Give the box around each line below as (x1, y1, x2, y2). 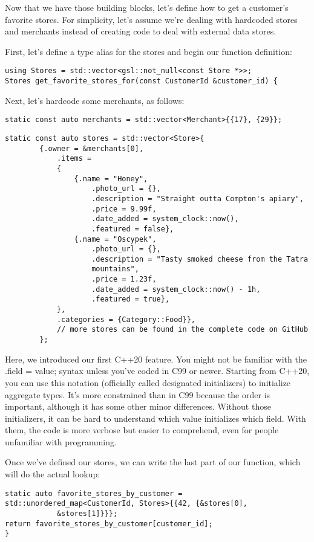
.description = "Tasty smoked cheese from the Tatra (91, 254, 309, 263)
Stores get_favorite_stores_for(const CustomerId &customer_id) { (5, 77, 278, 86)
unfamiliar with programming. (5, 435, 117, 448)
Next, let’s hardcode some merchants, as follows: (5, 94, 185, 106)
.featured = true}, (91, 295, 170, 304)
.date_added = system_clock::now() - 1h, (91, 285, 261, 294)
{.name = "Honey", (74, 174, 148, 183)
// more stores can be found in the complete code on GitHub (56, 325, 309, 334)
